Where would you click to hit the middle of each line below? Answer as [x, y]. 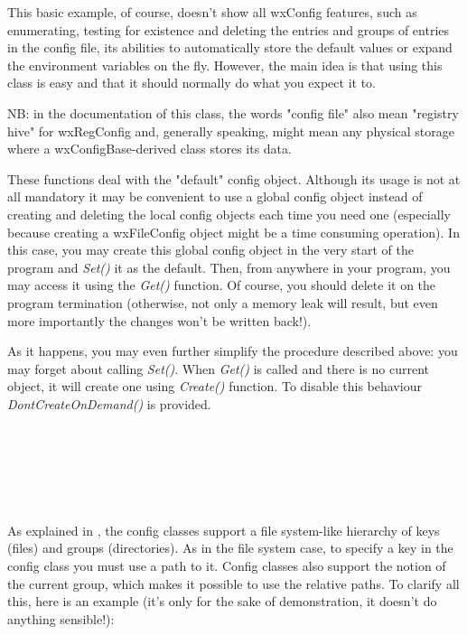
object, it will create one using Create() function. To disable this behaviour [215, 386]
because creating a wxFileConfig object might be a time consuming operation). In [233, 232]
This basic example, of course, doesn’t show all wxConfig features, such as [212, 12]
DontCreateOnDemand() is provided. [109, 403]
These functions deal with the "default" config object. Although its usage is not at [234, 178]
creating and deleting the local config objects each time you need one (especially [229, 214]
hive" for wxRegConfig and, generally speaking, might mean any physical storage [231, 131]
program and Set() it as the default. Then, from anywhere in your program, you [229, 267]
